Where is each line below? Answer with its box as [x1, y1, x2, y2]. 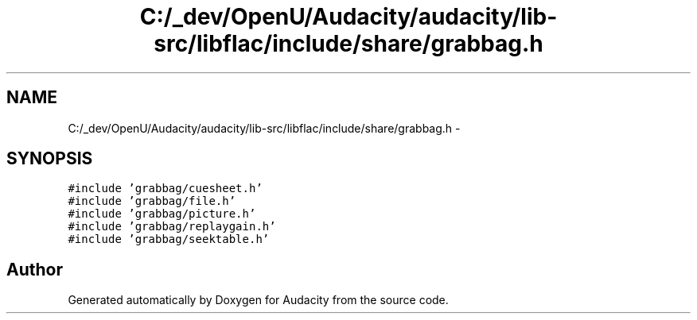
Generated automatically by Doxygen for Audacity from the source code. [68, 293, 449, 307]
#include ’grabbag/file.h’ [68, 195, 236, 208]
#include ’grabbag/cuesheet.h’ [68, 182, 263, 195]
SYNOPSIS [6, 148, 93, 169]
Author [6, 259, 63, 280]
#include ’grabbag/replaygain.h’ [68, 220, 276, 233]
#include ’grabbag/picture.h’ [68, 207, 256, 221]
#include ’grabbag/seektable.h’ [68, 233, 270, 246]
